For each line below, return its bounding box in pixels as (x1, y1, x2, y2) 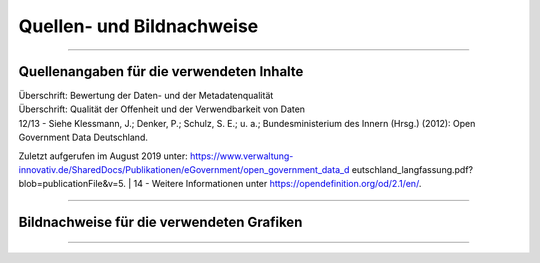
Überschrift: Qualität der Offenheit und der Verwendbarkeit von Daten (18, 103, 305, 115)
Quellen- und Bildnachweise (18, 15, 259, 37)
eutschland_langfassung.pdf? (351, 164, 474, 176)
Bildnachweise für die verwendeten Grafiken (18, 214, 303, 231)
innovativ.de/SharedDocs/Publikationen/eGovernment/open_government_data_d (18, 164, 350, 176)
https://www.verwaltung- (190, 150, 294, 162)
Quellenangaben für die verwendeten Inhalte (18, 63, 304, 80)
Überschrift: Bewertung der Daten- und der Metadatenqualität (18, 90, 274, 102)
